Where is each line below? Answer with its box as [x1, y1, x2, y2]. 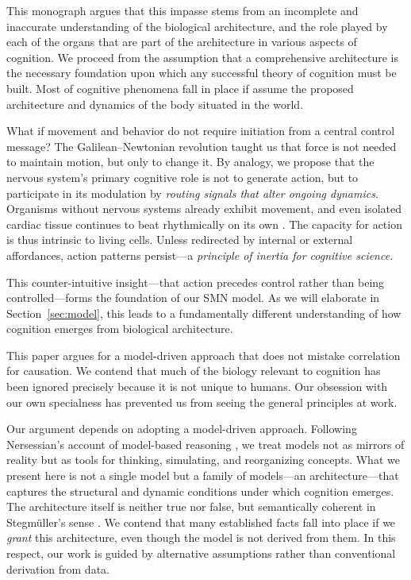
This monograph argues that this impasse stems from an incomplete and [6, 2, 359, 18]
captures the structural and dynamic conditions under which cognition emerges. [6, 482, 394, 499]
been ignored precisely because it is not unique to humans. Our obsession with [6, 378, 388, 395]
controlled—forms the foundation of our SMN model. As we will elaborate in [6, 289, 380, 306]
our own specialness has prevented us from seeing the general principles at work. [6, 393, 398, 410]
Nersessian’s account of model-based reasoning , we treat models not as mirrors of [6, 435, 405, 452]
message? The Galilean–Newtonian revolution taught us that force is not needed [6, 137, 397, 154]
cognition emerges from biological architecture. [6, 320, 233, 337]
